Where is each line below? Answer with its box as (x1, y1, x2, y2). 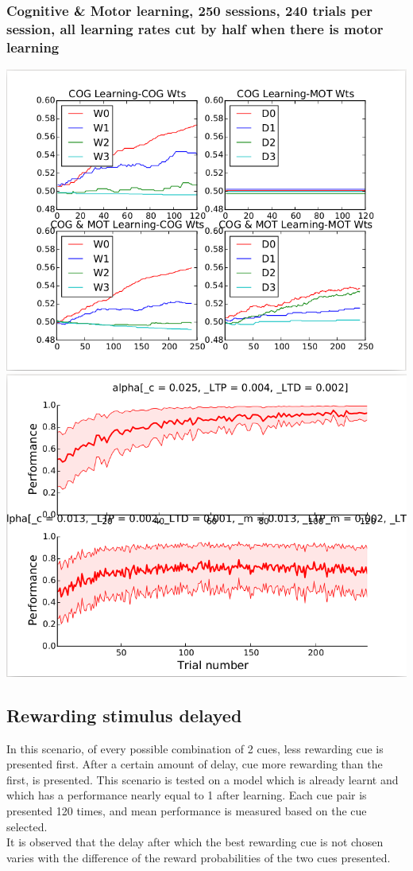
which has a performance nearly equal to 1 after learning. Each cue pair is (6, 787, 367, 803)
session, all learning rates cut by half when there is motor (6, 18, 384, 38)
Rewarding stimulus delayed (6, 702, 242, 727)
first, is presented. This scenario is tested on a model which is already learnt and (6, 771, 399, 787)
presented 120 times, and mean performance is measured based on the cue (6, 802, 367, 819)
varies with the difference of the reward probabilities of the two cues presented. (6, 849, 391, 865)
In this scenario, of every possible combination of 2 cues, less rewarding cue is (6, 740, 384, 756)
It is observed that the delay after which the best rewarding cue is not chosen (6, 834, 384, 850)
